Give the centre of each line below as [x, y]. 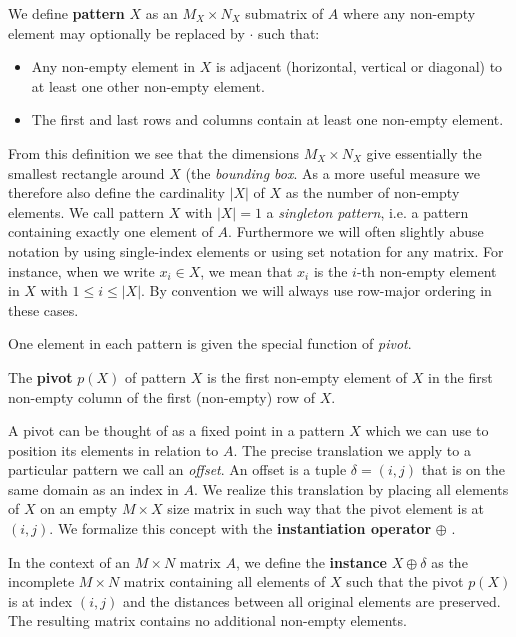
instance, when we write [81, 270]
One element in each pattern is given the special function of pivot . [210, 343]
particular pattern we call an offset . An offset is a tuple [177, 469]
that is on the [463, 469]
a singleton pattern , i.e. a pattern [367, 211]
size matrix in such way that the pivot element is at [326, 508]
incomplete [41, 581]
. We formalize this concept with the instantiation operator [240, 528]
